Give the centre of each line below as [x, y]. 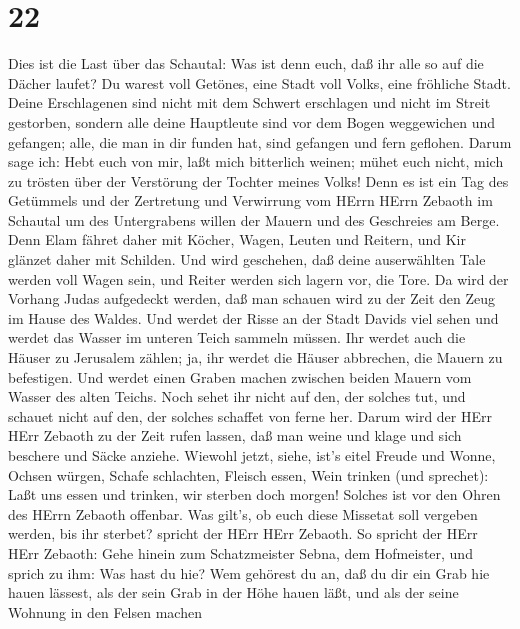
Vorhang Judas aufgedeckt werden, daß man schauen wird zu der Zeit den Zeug [252, 298]
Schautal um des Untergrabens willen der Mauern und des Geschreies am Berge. [254, 219]
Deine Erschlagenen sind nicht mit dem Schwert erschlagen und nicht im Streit [249, 102]
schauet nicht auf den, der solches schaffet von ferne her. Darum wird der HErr [250, 415]
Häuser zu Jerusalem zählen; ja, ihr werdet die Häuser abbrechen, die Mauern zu [255, 357]
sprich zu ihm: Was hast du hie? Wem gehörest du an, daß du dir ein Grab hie [249, 572]
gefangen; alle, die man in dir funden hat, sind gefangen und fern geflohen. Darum [260, 141]
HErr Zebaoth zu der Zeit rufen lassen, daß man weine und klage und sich [235, 435]
